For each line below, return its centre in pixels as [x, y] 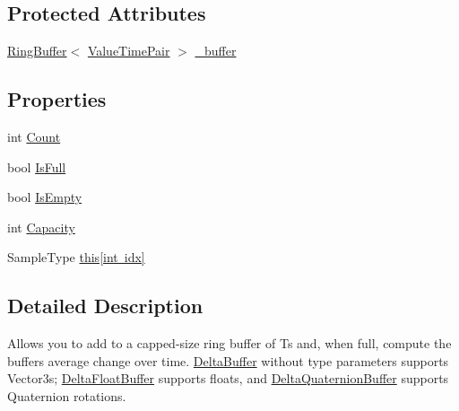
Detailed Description [105, 306]
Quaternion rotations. [67, 395]
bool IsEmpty [45, 197]
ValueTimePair [129, 51]
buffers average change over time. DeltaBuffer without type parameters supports [228, 360]
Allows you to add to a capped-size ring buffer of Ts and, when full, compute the [229, 343]
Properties [57, 99]
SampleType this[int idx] [76, 257]
